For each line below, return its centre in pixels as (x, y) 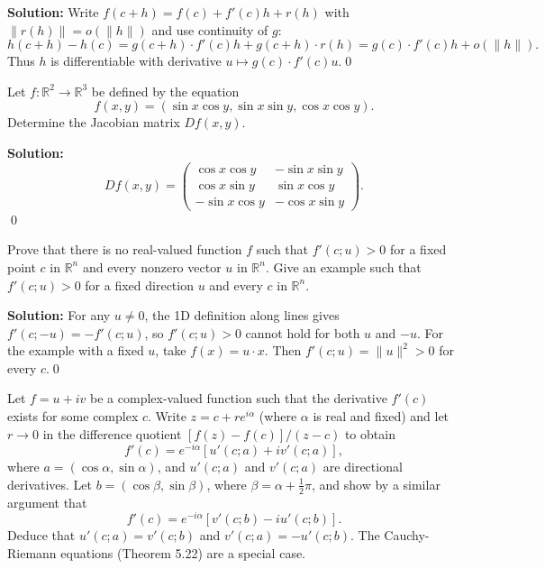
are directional (363, 467)
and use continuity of (210, 29)
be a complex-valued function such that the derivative (239, 398)
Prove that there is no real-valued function (125, 249)
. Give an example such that (343, 266)
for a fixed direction (139, 284)
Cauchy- (407, 535)
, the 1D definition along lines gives (242, 315)
